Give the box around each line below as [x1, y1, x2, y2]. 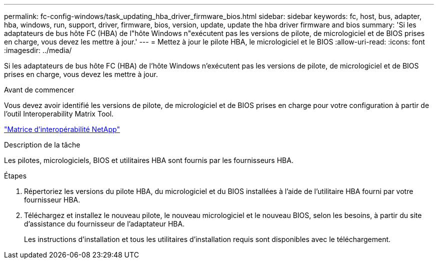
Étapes [4, 171, 27, 180]
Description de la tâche [4, 140, 80, 149]
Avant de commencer [4, 85, 74, 94]
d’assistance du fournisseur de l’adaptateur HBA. [24, 219, 185, 228]
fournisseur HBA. [24, 195, 80, 204]
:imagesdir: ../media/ [4, 46, 72, 54]
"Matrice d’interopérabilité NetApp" [4, 125, 120, 133]
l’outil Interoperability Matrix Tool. [4, 109, 114, 118]
